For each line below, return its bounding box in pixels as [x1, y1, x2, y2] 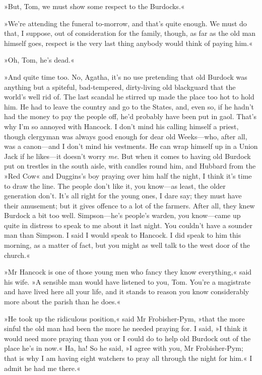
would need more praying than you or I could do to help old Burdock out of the [4, 333, 251, 343]
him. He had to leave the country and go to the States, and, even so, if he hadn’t [4, 101, 254, 112]
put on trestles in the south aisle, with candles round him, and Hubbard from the [4, 160, 256, 171]
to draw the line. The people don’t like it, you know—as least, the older [4, 180, 226, 191]
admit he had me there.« [4, 362, 81, 373]
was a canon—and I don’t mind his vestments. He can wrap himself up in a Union [4, 141, 258, 151]
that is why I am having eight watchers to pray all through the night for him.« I [4, 353, 252, 363]
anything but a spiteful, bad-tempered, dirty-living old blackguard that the [4, 81, 236, 92]
